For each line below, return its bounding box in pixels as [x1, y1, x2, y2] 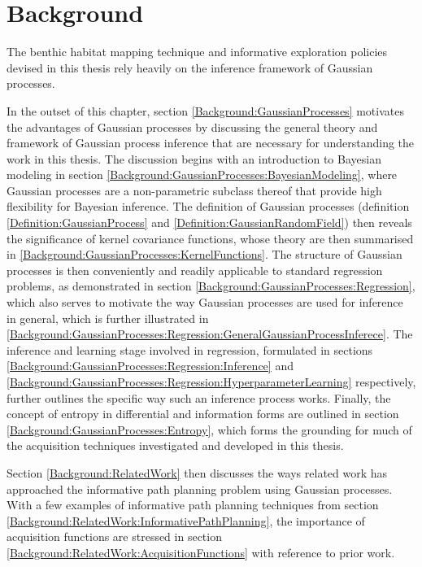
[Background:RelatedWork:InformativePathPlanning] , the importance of [7, 512, 365, 529]
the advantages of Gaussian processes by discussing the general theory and [7, 118, 378, 135]
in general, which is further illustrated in [7, 309, 209, 326]
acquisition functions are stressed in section [7, 528, 222, 545]
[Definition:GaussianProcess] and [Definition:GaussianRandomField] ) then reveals [7, 214, 412, 231]
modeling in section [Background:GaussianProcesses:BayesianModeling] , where [7, 166, 398, 183]
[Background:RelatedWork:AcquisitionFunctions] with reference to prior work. [7, 543, 395, 560]
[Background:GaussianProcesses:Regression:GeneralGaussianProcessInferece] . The [7, 325, 413, 342]
